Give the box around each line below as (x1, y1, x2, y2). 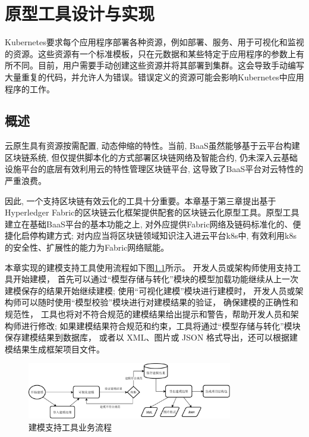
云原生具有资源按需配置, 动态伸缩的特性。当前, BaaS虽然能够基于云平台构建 (5, 139, 300, 152)
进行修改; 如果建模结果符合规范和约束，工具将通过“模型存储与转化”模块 (21, 319, 301, 332)
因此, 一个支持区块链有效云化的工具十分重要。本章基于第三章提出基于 (5, 194, 276, 207)
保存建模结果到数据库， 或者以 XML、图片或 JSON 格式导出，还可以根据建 (5, 331, 298, 344)
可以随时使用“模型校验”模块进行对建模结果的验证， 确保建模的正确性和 (21, 296, 298, 308)
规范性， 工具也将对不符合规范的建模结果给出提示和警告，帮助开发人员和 (5, 308, 291, 320)
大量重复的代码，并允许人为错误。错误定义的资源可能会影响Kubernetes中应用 (5, 70, 304, 83)
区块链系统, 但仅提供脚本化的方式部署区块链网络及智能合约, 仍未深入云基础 (5, 151, 298, 163)
